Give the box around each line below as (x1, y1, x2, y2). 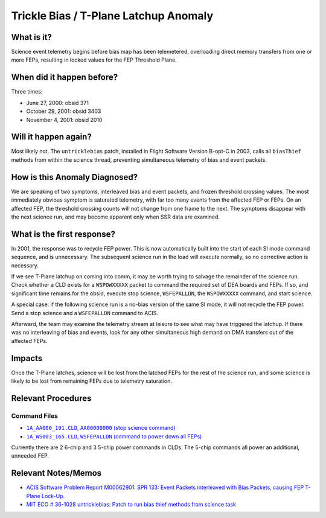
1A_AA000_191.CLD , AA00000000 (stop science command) (26, 424, 176, 432)
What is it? (11, 32, 53, 42)
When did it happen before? (11, 72, 118, 83)
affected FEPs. (11, 337, 48, 344)
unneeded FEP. (11, 452, 50, 459)
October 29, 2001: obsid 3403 (26, 107, 101, 115)
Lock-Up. (41, 492, 65, 499)
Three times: (11, 88, 43, 95)
